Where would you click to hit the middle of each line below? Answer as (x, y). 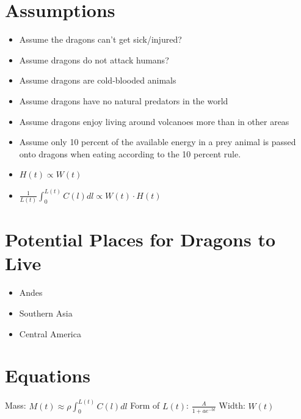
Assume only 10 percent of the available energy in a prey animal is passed (158, 142)
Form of (145, 405)
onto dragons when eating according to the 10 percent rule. (130, 153)
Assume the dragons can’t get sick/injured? (100, 39)
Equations (48, 375)
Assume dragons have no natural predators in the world (124, 100)
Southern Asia (46, 313)
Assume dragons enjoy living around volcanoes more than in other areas (154, 121)
